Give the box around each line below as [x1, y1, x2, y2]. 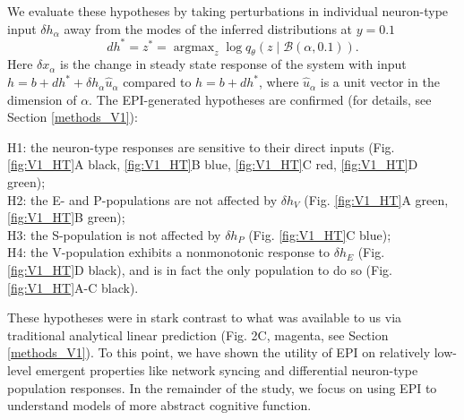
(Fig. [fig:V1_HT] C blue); [248, 225, 391, 244]
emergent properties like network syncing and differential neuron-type [35, 360, 418, 379]
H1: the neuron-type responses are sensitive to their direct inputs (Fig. [7, 137, 395, 156]
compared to [123, 73, 192, 91]
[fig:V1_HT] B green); [7, 208, 125, 227]
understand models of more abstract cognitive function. [7, 396, 312, 415]
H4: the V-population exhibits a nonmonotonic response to [7, 243, 331, 261]
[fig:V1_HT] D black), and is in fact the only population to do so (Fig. [7, 261, 392, 279]
